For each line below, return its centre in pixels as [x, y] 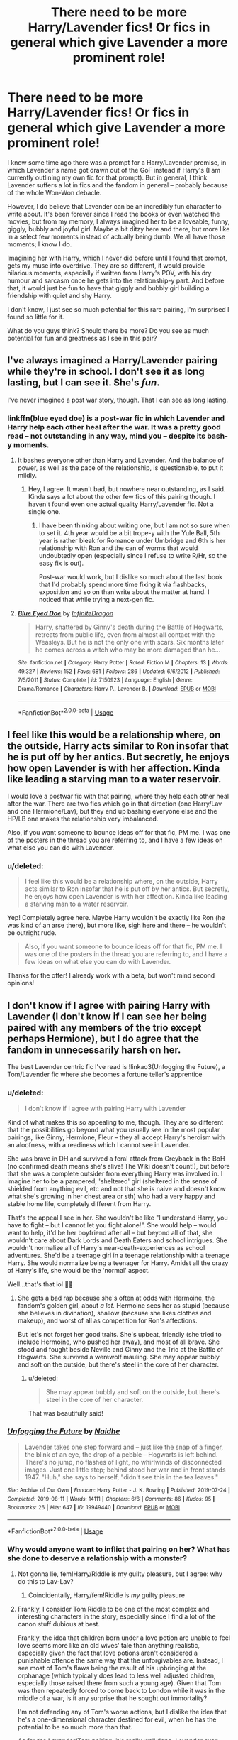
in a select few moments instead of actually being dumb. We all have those [116, 236]
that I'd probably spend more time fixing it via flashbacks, [123, 585]
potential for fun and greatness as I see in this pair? [82, 338]
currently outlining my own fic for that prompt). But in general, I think [107, 177]
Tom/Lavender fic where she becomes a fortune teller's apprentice [105, 1074]
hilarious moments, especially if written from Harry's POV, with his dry [109, 273]
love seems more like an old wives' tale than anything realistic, [109, 1645]
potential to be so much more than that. [75, 1727]
